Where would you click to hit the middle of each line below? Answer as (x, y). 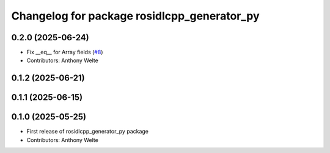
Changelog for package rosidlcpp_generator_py (135, 16)
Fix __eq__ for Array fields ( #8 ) (65, 52)
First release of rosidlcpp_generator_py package (88, 132)
